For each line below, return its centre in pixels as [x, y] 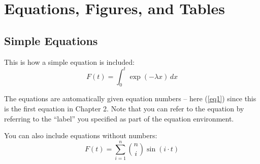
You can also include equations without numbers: [81, 135]
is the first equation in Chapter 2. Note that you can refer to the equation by [124, 109]
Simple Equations [51, 40]
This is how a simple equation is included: [69, 61]
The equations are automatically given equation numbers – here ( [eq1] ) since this [130, 98]
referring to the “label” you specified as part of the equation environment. [119, 118]
